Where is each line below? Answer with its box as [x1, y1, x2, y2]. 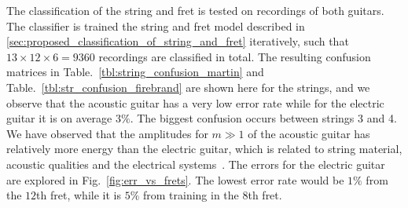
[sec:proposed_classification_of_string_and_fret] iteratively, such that [6, 33, 349, 49]
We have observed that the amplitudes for [6, 125, 208, 141]
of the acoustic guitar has [248, 125, 370, 141]
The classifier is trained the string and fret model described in [6, 17, 305, 34]
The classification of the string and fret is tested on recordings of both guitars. [6, 2, 384, 18]
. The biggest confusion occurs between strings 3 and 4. [130, 110, 397, 126]
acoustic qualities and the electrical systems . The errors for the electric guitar [6, 155, 385, 172]
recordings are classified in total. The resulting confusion [98, 48, 371, 64]
